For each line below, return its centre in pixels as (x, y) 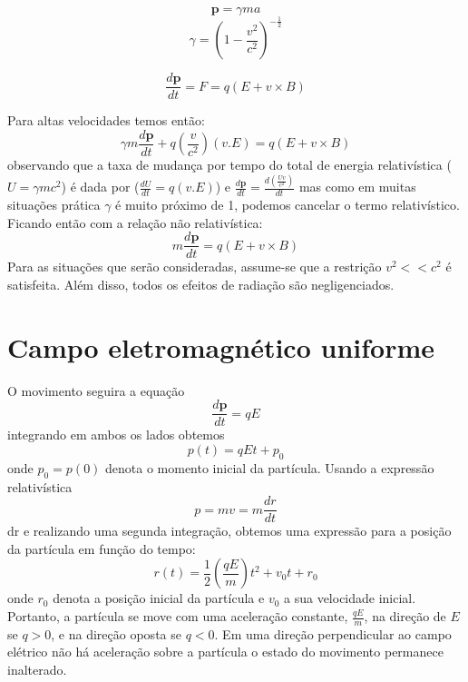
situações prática (54, 205)
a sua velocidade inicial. (350, 598)
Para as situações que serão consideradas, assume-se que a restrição (195, 267)
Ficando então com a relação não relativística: (135, 222)
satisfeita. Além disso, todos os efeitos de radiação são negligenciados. (201, 285)
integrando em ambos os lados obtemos (116, 435)
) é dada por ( (100, 187)
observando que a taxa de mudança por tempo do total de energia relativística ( (229, 165)
